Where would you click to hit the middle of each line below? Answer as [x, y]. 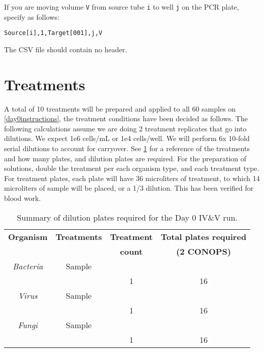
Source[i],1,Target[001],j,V [53, 33]
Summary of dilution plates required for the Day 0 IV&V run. [127, 217]
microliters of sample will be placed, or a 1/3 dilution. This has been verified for [129, 188]
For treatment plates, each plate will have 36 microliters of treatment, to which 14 [132, 178]
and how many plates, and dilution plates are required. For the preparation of [125, 158]
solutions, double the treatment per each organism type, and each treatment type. [132, 168]
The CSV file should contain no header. [66, 49]
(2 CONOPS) [204, 251]
